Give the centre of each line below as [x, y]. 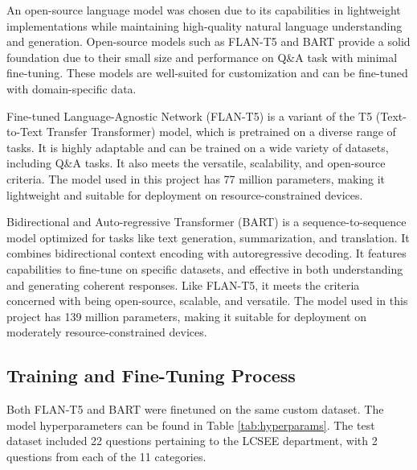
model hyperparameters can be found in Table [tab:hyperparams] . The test [191, 425]
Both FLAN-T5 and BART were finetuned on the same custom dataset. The [195, 409]
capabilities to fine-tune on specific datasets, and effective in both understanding [205, 268]
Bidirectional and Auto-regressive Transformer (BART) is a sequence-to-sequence [206, 222]
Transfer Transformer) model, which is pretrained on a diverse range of [221, 132]
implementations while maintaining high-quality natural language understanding [204, 25]
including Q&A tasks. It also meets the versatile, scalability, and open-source [196, 163]
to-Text [25, 132]
